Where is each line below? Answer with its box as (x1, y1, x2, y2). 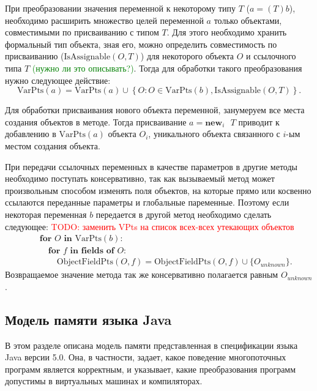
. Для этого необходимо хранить (166, 26, 287, 39)
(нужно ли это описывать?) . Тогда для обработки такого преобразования (32, 61, 302, 74)
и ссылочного (246, 50, 296, 62)
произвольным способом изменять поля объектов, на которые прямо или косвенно (5, 184, 311, 196)
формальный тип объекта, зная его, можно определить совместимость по (5, 37, 277, 50)
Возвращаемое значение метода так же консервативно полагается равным (5, 268, 278, 281)
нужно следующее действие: (5, 73, 111, 86)
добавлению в (5, 127, 56, 140)
